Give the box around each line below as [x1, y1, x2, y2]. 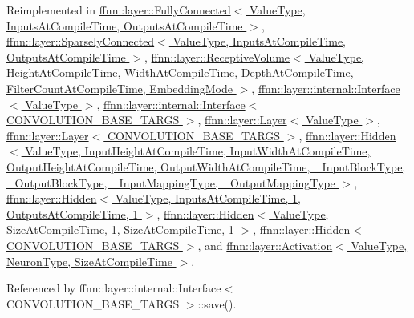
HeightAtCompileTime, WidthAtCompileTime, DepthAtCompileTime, [6, 64, 354, 81]
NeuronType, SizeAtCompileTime [6, 252, 172, 269]
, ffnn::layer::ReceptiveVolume [144, 48, 290, 65]
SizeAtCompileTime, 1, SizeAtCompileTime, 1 [6, 221, 234, 238]
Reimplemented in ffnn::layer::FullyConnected [6, 2, 231, 18]
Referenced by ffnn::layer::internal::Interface [6, 280, 221, 296]
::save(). [197, 295, 237, 312]
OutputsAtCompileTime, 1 [6, 205, 139, 222]
